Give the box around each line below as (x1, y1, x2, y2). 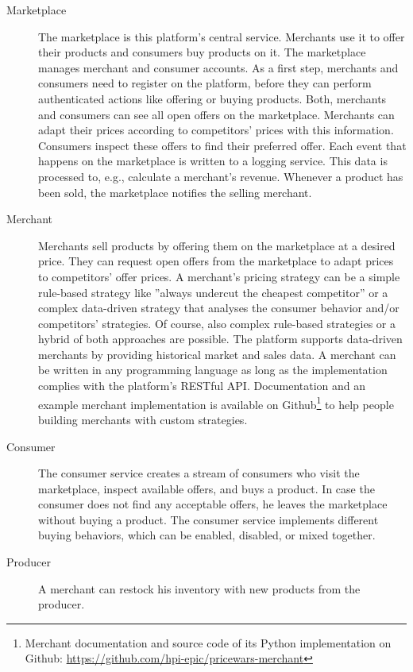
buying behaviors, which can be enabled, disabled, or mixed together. (38, 527, 376, 543)
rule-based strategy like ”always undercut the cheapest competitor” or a (38, 284, 388, 300)
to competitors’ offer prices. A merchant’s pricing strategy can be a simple (38, 268, 400, 284)
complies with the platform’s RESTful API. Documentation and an (38, 377, 366, 394)
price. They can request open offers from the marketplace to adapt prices (38, 253, 394, 269)
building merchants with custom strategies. (38, 411, 248, 427)
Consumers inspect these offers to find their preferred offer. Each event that (38, 137, 407, 153)
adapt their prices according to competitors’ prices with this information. (38, 122, 394, 138)
